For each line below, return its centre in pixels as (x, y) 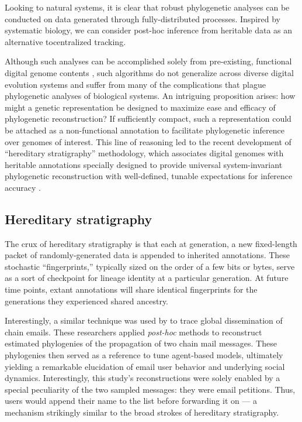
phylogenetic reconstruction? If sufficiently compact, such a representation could (148, 119)
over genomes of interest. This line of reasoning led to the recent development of (148, 141)
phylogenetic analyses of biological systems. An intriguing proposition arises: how (150, 96)
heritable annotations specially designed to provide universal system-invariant (144, 164)
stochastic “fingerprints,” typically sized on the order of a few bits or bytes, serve (150, 266)
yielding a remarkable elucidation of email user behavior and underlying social (145, 366)
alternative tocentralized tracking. (65, 41)
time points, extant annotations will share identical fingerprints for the (131, 289)
